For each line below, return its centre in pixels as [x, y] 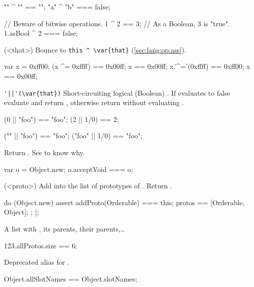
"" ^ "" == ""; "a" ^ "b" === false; [57, 6]
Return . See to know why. [44, 152]
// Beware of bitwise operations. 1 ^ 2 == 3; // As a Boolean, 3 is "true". [117, 23]
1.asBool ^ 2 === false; [41, 33]
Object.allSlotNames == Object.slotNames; [71, 278]
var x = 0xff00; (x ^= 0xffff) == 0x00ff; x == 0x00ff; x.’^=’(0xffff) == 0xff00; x [127, 66]
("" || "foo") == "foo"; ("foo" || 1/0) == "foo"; [73, 136]
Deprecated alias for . [37, 262]
